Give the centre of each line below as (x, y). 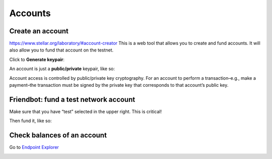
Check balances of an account (58, 136)
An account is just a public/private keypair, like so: (62, 69)
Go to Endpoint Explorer (34, 147)
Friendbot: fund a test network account (72, 99)
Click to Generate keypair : (37, 59)
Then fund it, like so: (30, 121)
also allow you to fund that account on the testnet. (61, 50)
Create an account (39, 31)
